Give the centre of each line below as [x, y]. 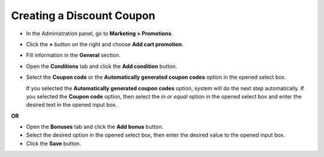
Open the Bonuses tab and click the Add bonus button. [95, 127]
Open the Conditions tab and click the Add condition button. [101, 66]
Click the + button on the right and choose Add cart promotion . [105, 44]
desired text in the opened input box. [71, 105]
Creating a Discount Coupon [83, 16]
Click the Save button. [53, 143]
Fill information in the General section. [73, 55]
